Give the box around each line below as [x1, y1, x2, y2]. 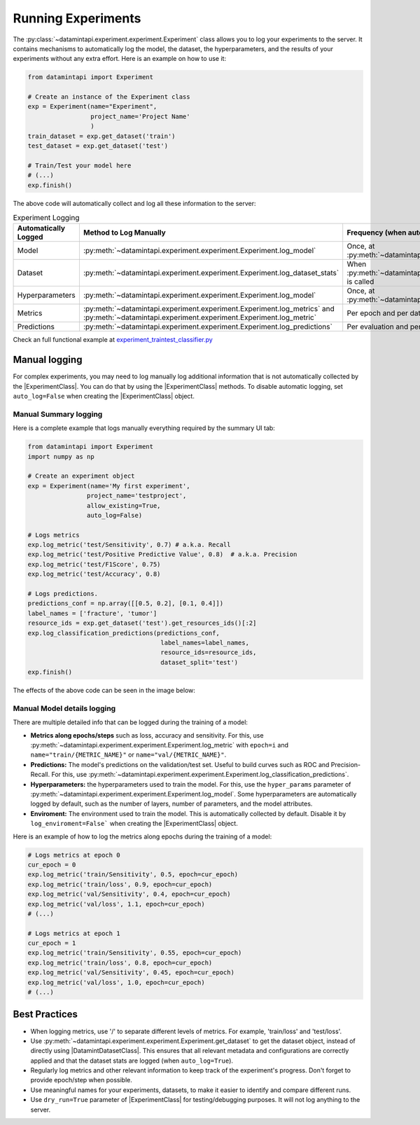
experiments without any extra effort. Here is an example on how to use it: [13, 55, 227, 63]
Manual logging [13, 354, 83, 366]
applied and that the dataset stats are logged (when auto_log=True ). [30, 1056, 234, 1065]
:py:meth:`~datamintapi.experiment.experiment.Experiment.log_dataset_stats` [83, 268, 339, 278]
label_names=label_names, [160, 638, 250, 647]
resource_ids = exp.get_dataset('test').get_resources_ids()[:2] [27, 619, 257, 627]
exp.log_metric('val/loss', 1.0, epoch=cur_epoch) [27, 978, 206, 986]
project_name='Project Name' [90, 112, 190, 120]
